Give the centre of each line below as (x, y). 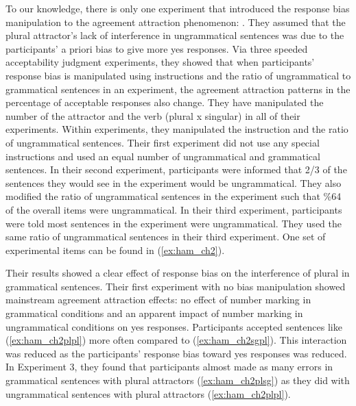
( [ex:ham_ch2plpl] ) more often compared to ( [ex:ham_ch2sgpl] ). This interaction (176, 340)
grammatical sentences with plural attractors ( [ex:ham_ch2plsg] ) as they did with (178, 380)
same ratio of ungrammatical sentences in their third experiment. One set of (166, 237)
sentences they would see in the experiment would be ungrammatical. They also (174, 182)
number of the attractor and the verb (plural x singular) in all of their (153, 115)
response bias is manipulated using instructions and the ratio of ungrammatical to (178, 75)
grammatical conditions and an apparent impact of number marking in (154, 313)
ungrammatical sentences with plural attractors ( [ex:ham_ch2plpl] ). (148, 393)
